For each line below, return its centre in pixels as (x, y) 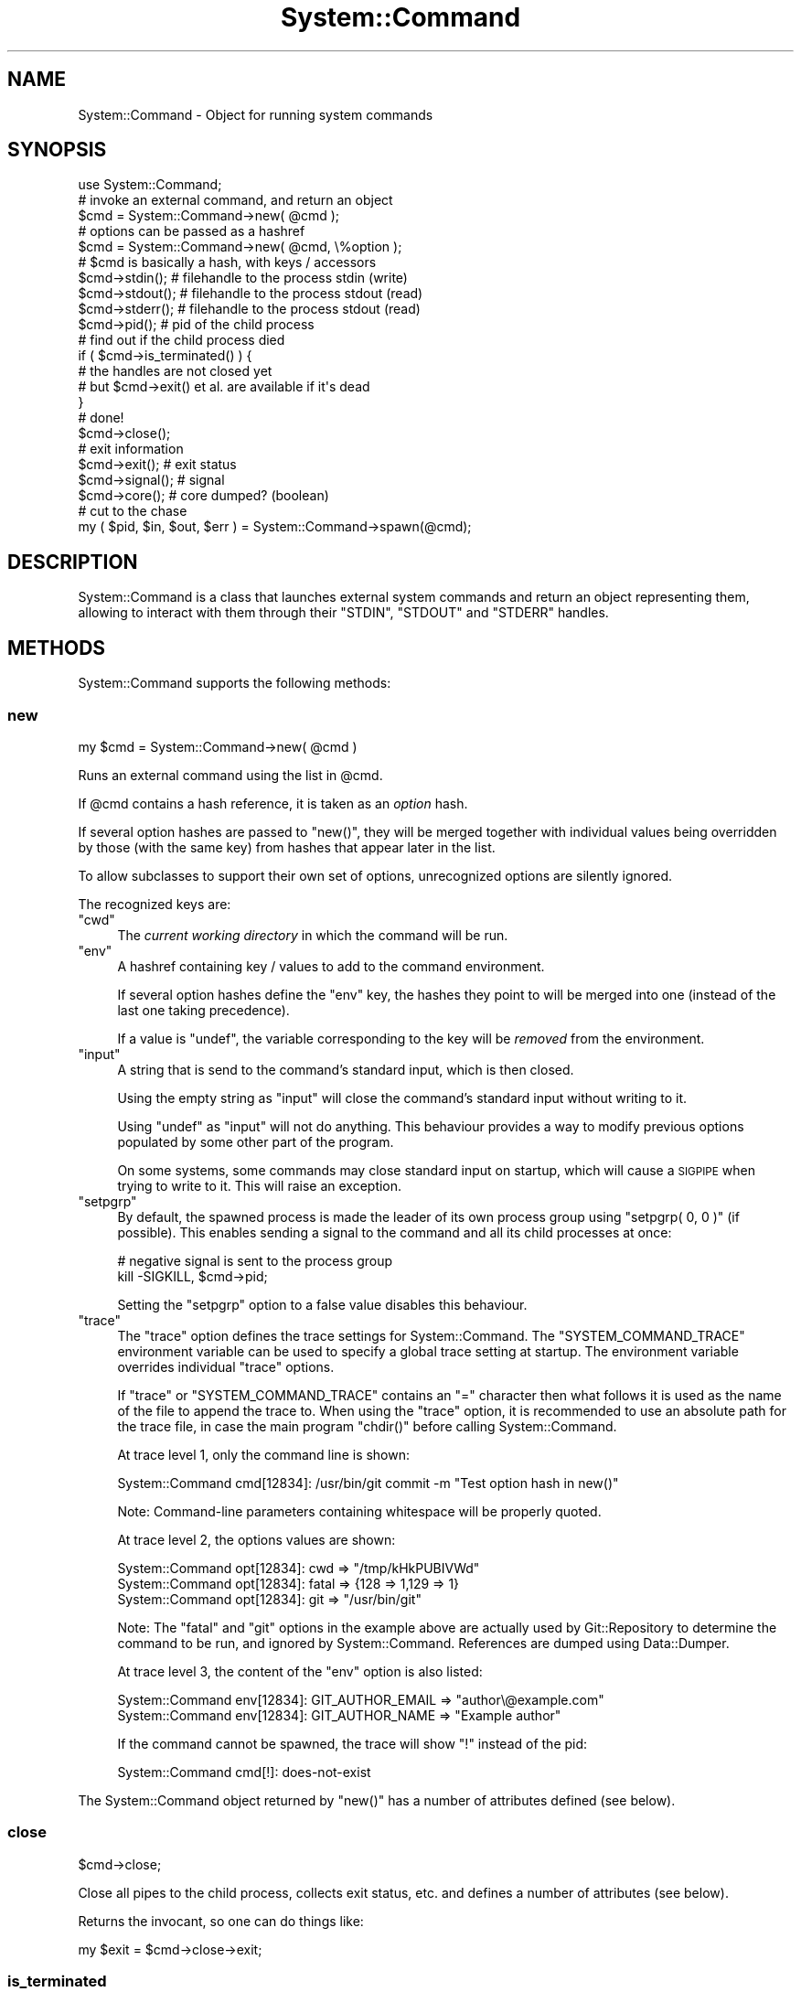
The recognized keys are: (155, 904)
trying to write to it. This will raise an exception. (260, 1185)
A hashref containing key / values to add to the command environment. (331, 966)
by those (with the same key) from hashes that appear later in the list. (287, 847)
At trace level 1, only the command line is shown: (264, 1454)
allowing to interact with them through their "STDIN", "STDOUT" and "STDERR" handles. (343, 613)
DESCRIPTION (73, 562)
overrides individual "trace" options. (226, 1366)
